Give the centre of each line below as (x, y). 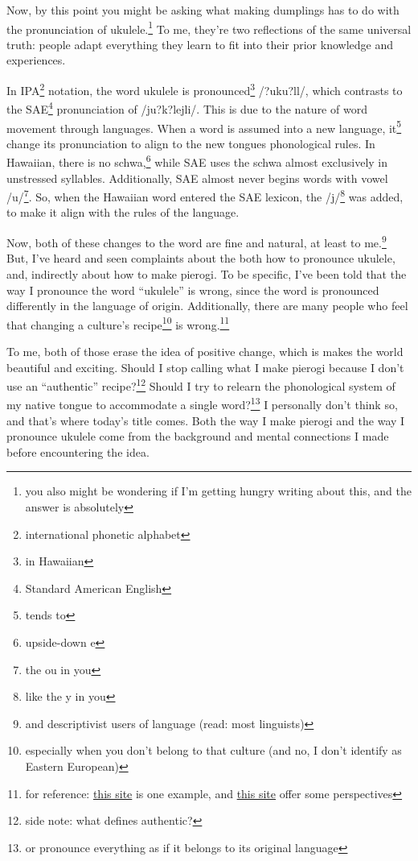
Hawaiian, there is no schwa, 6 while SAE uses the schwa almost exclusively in (197, 161)
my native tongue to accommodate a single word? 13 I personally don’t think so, (202, 404)
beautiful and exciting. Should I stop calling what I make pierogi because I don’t (205, 367)
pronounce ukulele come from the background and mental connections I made (198, 436)
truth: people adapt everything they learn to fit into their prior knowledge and (200, 44)
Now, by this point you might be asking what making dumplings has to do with (203, 10)
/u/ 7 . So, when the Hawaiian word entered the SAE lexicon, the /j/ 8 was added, (205, 195)
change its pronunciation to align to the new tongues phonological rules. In (191, 143)
